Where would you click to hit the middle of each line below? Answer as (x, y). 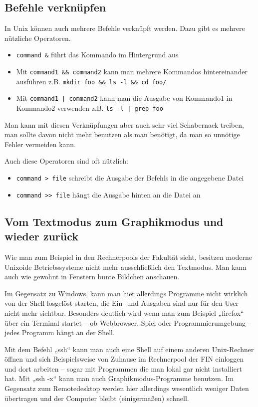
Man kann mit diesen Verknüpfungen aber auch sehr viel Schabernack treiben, (124, 124)
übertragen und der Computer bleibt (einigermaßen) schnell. (97, 398)
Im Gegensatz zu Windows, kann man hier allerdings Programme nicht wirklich (126, 293)
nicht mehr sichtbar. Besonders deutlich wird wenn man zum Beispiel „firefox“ (124, 312)
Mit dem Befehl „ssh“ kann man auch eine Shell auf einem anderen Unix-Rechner (129, 349)
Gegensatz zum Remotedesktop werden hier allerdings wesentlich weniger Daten (127, 388)
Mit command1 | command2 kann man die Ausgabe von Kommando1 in (124, 98)
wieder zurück (42, 236)
